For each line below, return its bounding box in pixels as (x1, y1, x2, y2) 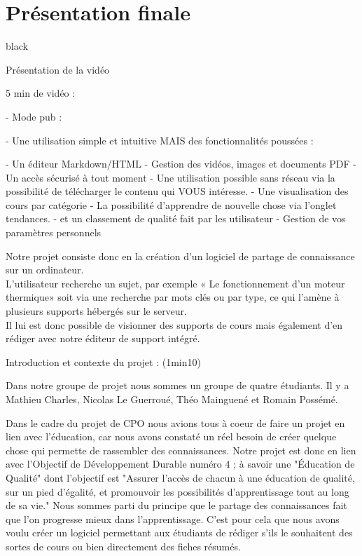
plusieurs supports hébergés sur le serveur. (6, 304, 187, 318)
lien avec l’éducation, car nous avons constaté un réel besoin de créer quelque (6, 429, 337, 444)
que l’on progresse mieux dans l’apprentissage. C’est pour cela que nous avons (6, 511, 340, 526)
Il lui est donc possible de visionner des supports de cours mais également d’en (6, 317, 343, 332)
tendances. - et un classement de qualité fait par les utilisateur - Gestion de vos (6, 211, 346, 226)
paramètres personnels (6, 225, 102, 240)
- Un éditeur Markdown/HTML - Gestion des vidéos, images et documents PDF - (6, 156, 357, 171)
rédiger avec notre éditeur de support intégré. (6, 331, 200, 346)
